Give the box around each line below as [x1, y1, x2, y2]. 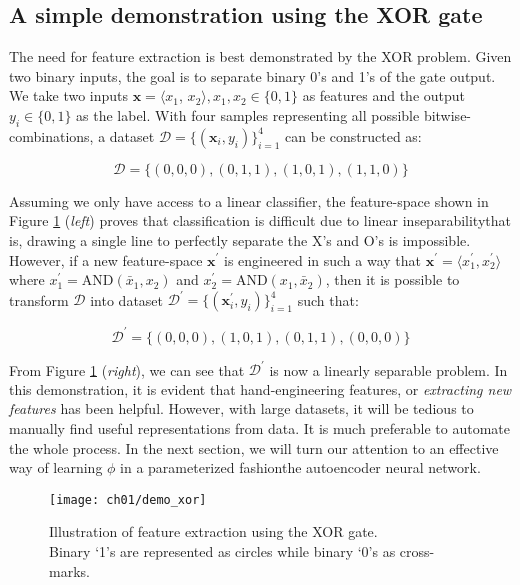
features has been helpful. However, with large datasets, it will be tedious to [9, 398, 474, 419]
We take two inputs [9, 85, 129, 106]
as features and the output [302, 85, 466, 106]
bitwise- [423, 104, 472, 125]
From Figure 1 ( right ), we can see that [9, 359, 245, 380]
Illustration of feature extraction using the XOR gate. [49, 521, 378, 542]
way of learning [9, 457, 103, 478]
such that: [297, 289, 359, 310]
